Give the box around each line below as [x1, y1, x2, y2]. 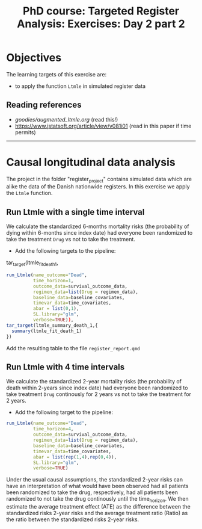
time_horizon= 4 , [32, 426, 74, 432]
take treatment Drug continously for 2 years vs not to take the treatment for [6, 391, 191, 398]
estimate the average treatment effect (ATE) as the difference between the [6, 503, 191, 510]
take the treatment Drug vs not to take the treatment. [6, 236, 135, 243]
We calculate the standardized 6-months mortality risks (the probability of [6, 223, 189, 230]
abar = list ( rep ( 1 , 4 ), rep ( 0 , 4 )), [32, 454, 117, 460]
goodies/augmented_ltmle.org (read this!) [14, 116, 118, 123]
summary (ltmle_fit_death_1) [11, 328, 82, 334]
